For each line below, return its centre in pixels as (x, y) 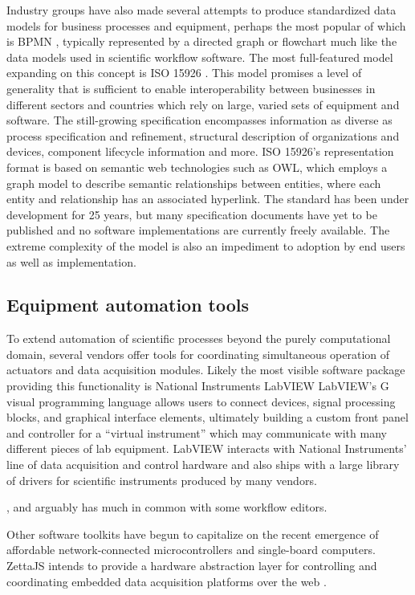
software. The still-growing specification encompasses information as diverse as (199, 120)
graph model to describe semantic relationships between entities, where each (194, 183)
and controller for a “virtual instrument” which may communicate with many (197, 432)
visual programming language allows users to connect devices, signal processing (201, 401)
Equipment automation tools (128, 305)
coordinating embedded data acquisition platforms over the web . (167, 581)
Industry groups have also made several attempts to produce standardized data (201, 10)
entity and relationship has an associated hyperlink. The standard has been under (208, 199)
